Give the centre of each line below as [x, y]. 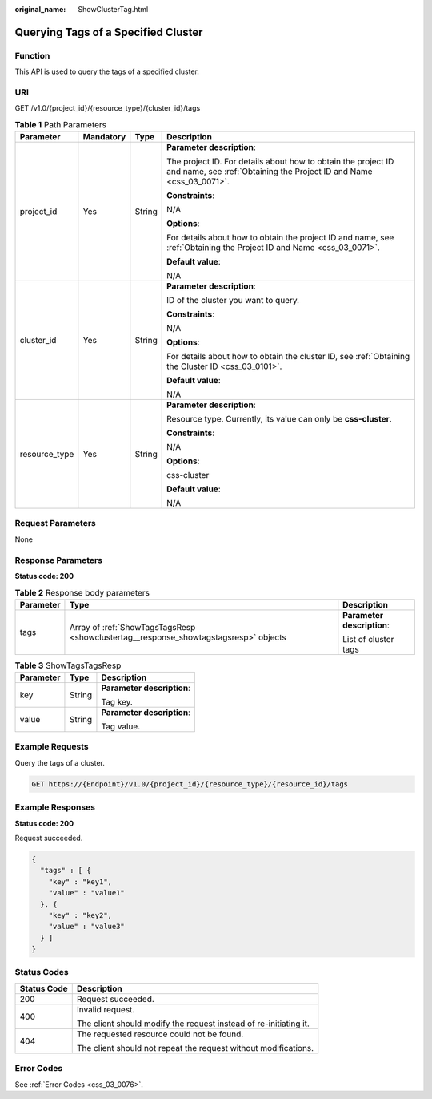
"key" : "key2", [80, 915]
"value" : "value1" [87, 893]
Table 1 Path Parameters [61, 124]
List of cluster [368, 639]
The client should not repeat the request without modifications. [195, 1048]
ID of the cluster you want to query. [233, 301]
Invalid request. [106, 1009]
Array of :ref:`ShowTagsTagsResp [132, 627]
